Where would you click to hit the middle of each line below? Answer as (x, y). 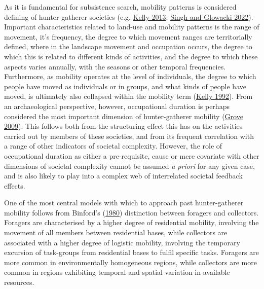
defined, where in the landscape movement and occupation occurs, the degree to (128, 46)
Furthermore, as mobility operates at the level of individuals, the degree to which (130, 76)
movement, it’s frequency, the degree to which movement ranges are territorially (128, 36)
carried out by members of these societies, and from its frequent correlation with (129, 136)
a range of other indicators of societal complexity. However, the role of (113, 146)
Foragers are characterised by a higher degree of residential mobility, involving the (131, 222)
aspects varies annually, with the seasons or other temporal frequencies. (115, 66)
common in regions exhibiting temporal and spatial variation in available (117, 272)
